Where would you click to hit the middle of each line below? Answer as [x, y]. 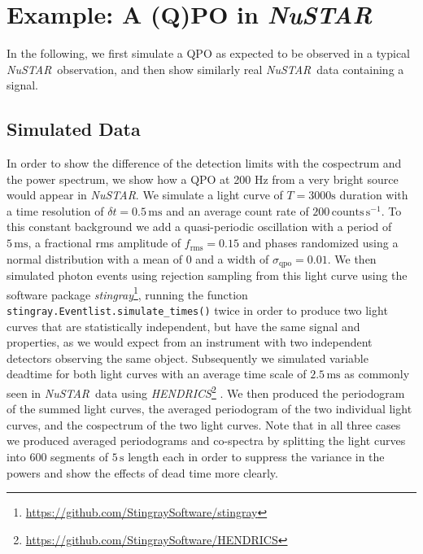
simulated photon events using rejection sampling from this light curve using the [207, 275]
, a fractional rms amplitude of [105, 243]
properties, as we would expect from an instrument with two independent [190, 342]
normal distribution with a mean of [95, 258]
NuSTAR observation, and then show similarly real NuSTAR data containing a [205, 69]
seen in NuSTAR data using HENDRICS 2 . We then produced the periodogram [206, 392]
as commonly [377, 374]
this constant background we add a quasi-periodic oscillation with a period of [199, 227]
